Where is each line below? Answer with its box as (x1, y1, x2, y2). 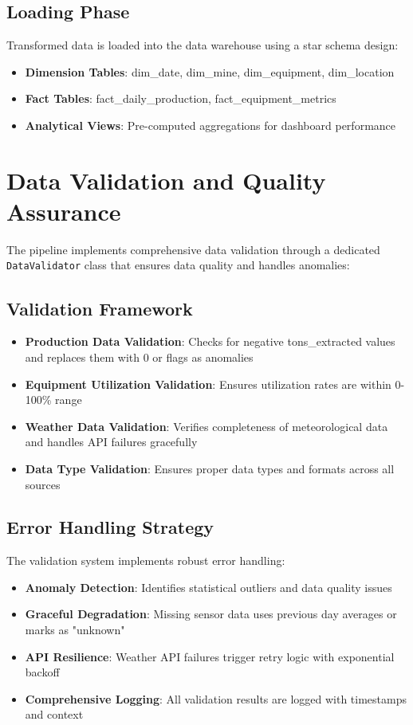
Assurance (6, 194, 121, 227)
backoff (25, 664, 60, 680)
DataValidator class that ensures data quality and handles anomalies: (6, 257, 350, 273)
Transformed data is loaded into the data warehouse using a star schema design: (6, 37, 399, 53)
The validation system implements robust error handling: (6, 552, 285, 569)
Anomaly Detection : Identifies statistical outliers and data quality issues (25, 578, 392, 595)
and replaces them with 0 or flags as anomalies (25, 348, 254, 365)
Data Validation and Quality (6, 163, 326, 196)
